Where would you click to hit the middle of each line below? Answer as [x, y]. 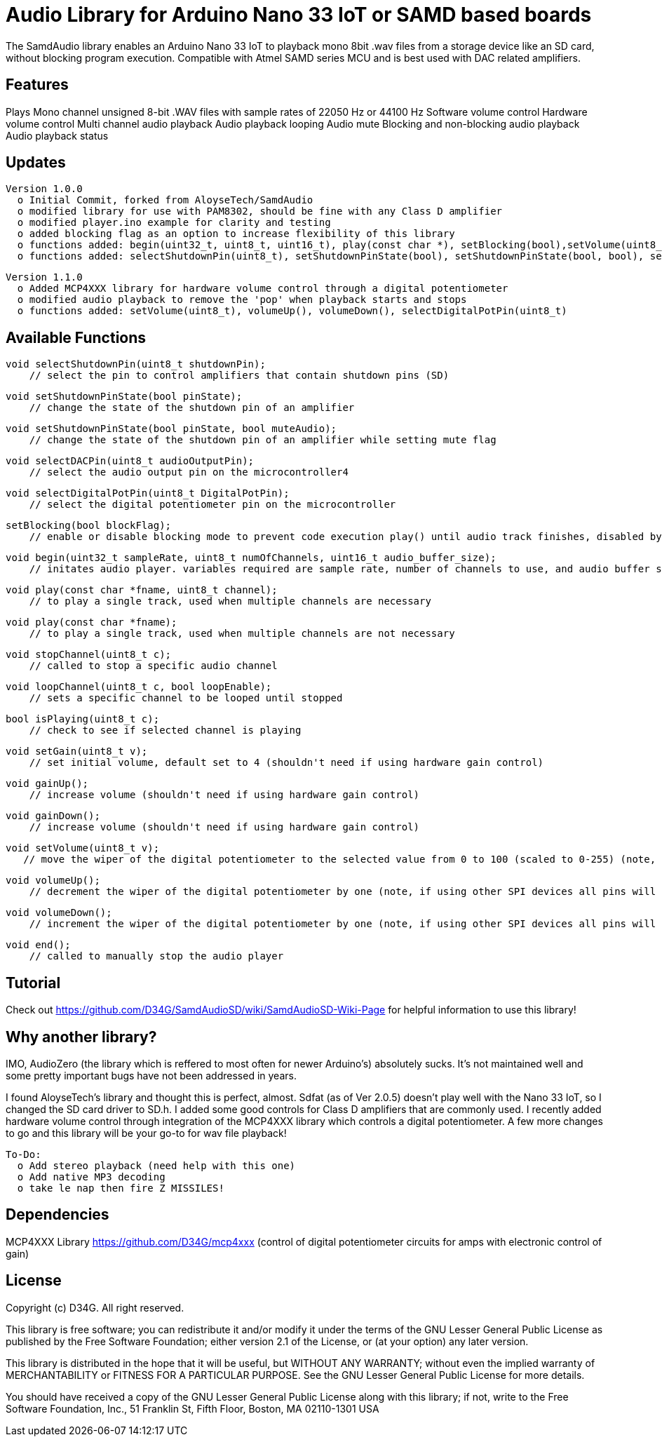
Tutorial [33, 983]
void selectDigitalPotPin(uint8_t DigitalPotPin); [148, 493]
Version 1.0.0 [44, 189]
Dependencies [58, 1215]
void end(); [38, 945]
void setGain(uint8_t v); [77, 752]
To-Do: [23, 1154]
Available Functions [76, 337]
